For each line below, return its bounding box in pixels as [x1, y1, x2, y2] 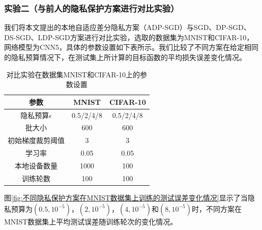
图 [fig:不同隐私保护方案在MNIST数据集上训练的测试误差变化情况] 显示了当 [4, 192, 248, 203]
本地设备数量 [15, 160, 57, 170]
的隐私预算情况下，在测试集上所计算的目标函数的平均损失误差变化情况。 [4, 52, 246, 62]
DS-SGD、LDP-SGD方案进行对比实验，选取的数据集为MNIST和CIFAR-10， [4, 32, 254, 42]
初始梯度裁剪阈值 [8, 135, 65, 146]
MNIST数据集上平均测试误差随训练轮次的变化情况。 [4, 216, 178, 226]
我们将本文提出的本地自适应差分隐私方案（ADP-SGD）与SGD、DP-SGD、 [4, 22, 251, 33]
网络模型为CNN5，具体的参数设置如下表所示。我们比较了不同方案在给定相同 [4, 42, 259, 52]
